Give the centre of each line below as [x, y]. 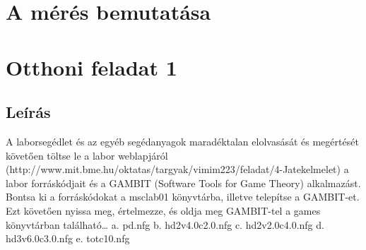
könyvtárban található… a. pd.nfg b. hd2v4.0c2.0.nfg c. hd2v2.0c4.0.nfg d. [165, 224]
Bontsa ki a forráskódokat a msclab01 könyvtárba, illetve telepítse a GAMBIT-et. [183, 197]
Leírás [28, 112]
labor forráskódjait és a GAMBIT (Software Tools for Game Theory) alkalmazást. [183, 183]
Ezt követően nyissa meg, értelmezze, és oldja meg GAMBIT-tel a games [163, 210]
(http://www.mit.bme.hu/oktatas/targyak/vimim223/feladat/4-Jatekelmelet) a [177, 169]
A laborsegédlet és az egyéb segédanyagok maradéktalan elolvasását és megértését [182, 141]
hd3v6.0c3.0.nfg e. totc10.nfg [68, 238]
